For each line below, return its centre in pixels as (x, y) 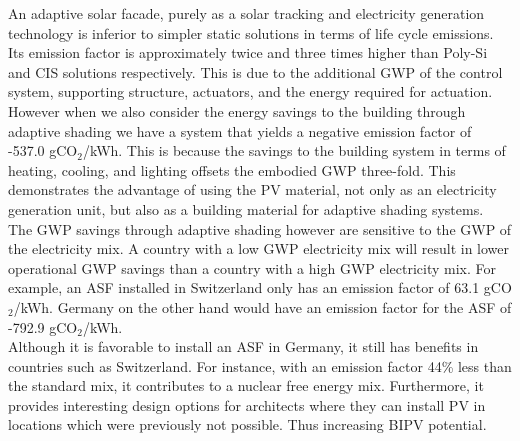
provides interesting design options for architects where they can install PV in (247, 404)
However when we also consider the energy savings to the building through (237, 110)
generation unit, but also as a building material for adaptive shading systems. (246, 208)
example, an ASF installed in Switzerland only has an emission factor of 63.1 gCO (260, 287)
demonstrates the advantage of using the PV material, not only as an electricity (252, 189)
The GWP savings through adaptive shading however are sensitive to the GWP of (260, 228)
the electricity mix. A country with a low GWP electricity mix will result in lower (259, 248)
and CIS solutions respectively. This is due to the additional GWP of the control (255, 71)
